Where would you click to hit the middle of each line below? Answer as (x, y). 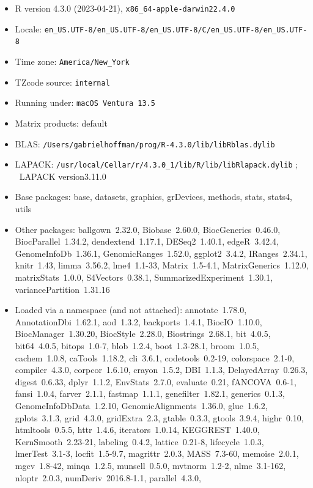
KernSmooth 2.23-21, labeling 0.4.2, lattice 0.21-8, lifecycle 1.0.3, (139, 441)
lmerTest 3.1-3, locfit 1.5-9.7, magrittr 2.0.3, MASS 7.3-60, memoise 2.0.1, (157, 453)
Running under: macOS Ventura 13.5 (85, 102)
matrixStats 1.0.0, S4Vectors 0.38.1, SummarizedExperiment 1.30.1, (144, 277)
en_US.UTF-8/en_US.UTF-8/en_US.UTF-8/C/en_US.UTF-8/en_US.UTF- (176, 30)
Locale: (28, 28)
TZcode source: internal (62, 82)
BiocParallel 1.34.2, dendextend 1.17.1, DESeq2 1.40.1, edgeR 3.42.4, (147, 241)
